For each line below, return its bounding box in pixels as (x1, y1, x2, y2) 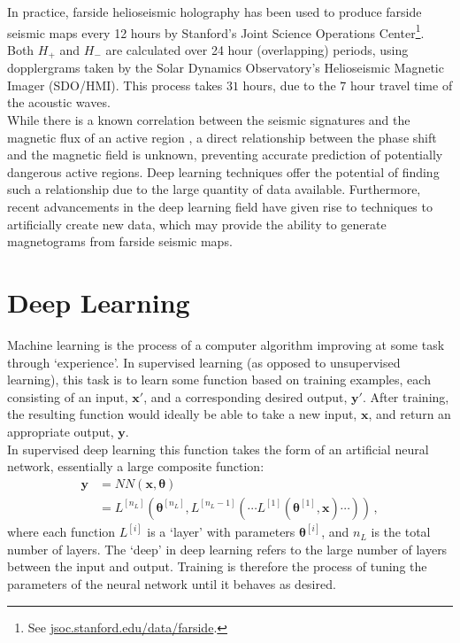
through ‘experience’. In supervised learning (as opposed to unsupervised (7, 352, 401, 371)
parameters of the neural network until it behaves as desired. (7, 574, 336, 593)
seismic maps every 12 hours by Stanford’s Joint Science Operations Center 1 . (7, 20, 425, 42)
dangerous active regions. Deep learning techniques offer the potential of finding (7, 162, 440, 181)
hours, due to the (242, 75, 336, 94)
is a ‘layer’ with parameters (147, 523, 295, 541)
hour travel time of (350, 75, 453, 94)
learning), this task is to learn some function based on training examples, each (7, 370, 431, 389)
